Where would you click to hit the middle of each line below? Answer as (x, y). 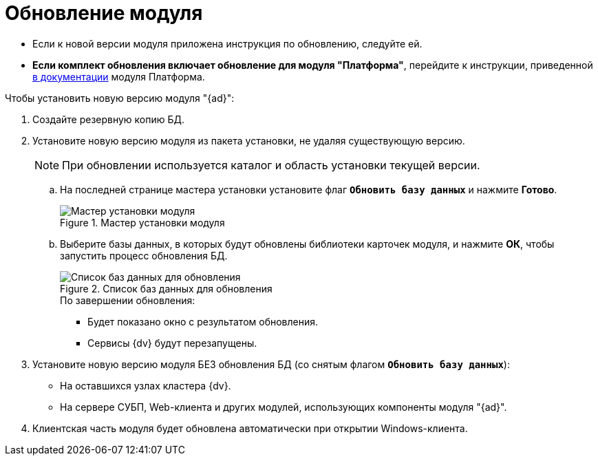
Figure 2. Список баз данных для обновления (166, 288)
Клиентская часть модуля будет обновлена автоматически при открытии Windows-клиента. (250, 428)
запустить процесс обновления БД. (144, 255)
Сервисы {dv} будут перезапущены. (172, 343)
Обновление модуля (104, 13)
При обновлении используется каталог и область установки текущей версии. (271, 165)
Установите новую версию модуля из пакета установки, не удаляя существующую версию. (249, 140)
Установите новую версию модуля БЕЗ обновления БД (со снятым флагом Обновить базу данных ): (271, 364)
